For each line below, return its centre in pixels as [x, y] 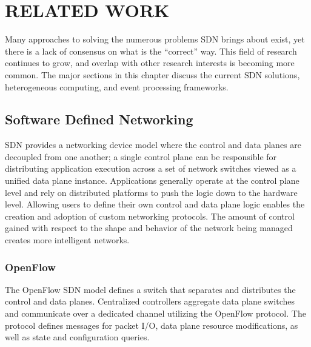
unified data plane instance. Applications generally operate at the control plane [152, 180]
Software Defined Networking [99, 119]
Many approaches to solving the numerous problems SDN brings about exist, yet [155, 39]
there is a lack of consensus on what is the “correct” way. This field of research [151, 51]
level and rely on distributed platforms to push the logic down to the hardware [151, 192]
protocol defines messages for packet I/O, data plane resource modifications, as [152, 325]
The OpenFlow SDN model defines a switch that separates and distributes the [150, 289]
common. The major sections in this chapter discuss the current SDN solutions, [152, 74]
